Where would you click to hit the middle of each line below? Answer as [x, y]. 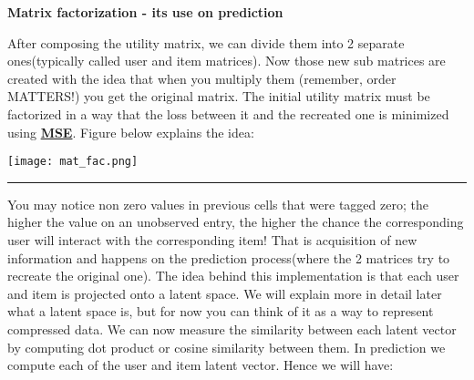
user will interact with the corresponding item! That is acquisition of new [212, 240]
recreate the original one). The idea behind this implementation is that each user [233, 276]
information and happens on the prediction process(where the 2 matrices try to [229, 257]
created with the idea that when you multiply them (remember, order [202, 78]
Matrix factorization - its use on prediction [145, 12]
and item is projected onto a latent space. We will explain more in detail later [225, 293]
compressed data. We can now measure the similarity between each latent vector [232, 329]
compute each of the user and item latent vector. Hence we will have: [201, 365]
